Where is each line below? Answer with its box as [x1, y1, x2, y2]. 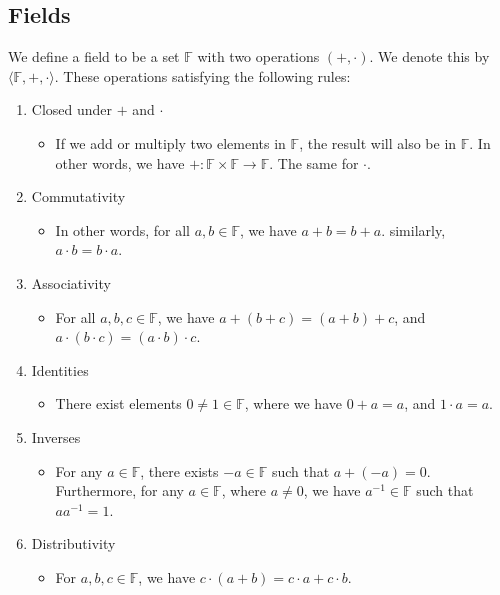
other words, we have [55, 152, 185, 173]
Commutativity [31, 186, 126, 207]
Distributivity [31, 533, 116, 554]
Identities [31, 359, 89, 380]
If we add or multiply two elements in [55, 132, 286, 153]
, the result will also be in [299, 132, 457, 153]
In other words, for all [55, 219, 190, 240]
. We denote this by [369, 46, 490, 67]
